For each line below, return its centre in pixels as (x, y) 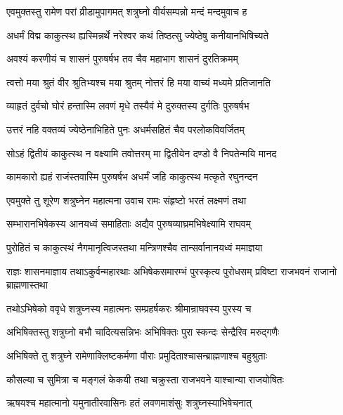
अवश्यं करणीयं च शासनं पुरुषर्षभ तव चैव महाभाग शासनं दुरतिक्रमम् (122, 59)
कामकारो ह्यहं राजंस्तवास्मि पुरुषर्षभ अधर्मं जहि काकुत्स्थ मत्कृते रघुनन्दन (132, 177)
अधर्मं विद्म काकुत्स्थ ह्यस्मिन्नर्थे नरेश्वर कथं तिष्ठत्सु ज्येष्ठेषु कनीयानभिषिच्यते (138, 35)
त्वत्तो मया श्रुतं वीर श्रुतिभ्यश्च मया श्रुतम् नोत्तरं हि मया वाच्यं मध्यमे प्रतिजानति (138, 82)
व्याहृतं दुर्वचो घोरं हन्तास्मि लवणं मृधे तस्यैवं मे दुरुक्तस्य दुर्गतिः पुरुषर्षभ (128, 106)
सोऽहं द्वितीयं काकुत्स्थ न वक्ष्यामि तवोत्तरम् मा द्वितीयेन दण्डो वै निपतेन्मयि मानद (142, 153)
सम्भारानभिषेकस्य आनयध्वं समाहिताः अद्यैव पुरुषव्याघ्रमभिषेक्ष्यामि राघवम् (129, 224)
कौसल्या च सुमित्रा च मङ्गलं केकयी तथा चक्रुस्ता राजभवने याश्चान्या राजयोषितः (145, 379)
